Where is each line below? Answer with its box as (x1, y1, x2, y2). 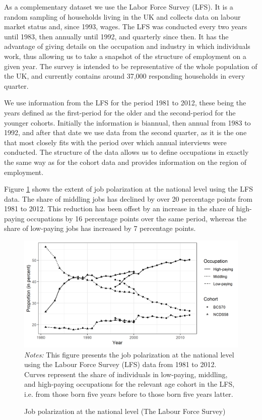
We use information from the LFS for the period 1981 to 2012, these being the (4, 97, 246, 108)
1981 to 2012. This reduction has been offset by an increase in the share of (4, 203, 234, 214)
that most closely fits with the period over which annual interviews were (4, 137, 227, 147)
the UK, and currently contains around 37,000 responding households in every (4, 71, 245, 81)
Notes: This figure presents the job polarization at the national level (24, 349, 234, 359)
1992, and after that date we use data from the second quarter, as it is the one (4, 127, 247, 138)
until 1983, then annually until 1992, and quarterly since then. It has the (4, 31, 229, 41)
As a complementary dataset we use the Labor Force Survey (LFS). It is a (4, 2, 233, 12)
